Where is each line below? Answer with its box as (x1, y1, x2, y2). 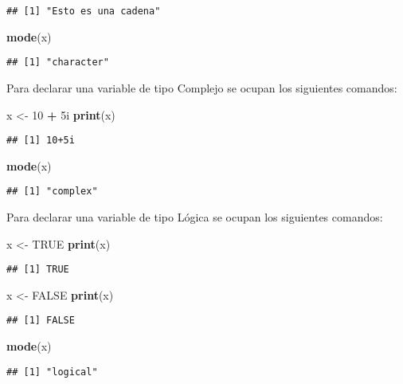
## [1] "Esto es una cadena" (6, 6, 161, 17)
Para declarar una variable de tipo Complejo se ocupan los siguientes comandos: (6, 79, 397, 96)
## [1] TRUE (6, 264, 69, 276)
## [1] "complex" (6, 186, 98, 198)
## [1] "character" (6, 57, 109, 69)
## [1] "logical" (6, 366, 98, 378)
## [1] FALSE (6, 315, 75, 327)
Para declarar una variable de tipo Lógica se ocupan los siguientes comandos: (6, 209, 383, 225)
